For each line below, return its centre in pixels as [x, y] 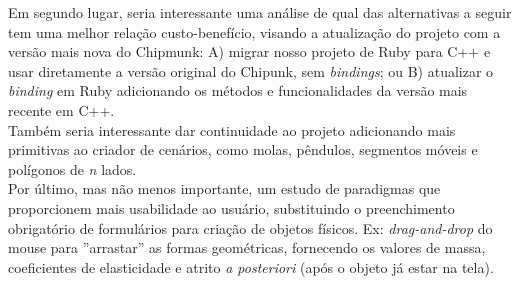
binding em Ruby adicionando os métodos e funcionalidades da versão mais [238, 90]
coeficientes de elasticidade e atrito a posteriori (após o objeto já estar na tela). [251, 266]
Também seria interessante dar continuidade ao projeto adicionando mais [232, 129]
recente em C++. [61, 109]
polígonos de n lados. [72, 168]
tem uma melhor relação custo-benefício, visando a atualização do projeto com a [254, 31]
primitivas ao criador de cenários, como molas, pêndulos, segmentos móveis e [243, 149]
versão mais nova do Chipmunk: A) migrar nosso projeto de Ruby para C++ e [249, 51]
